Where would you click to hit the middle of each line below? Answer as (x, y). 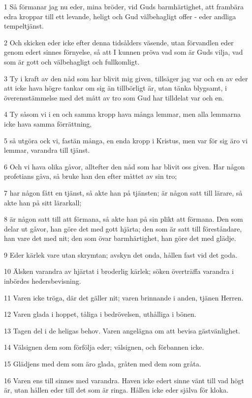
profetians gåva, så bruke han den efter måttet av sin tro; (91, 176)
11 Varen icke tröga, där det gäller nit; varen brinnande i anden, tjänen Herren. (124, 297)
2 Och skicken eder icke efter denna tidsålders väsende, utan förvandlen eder (119, 42)
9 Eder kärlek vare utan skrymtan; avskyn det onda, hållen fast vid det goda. (121, 254)
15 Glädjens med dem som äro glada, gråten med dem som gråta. (103, 364)
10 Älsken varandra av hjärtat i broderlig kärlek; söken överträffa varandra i (119, 271)
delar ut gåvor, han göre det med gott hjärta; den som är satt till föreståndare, (123, 228)
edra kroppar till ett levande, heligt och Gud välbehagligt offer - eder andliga (120, 16)
